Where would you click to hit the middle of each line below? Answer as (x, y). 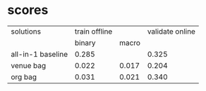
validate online (171, 31)
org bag (24, 77)
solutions (26, 31)
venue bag (29, 65)
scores (28, 10)
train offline (93, 31)
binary (85, 43)
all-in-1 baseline (40, 54)
